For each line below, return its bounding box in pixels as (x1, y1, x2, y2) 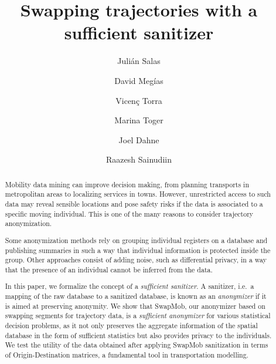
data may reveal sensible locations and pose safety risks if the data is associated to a (5, 198, 263, 208)
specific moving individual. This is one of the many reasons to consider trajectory (5, 208, 254, 218)
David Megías (114, 74, 163, 86)
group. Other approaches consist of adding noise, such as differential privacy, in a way (5, 255, 267, 265)
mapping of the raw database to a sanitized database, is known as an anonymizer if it (5, 291, 267, 301)
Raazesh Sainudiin (106, 153, 172, 166)
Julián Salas (117, 55, 161, 67)
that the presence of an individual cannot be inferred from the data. (5, 264, 213, 274)
